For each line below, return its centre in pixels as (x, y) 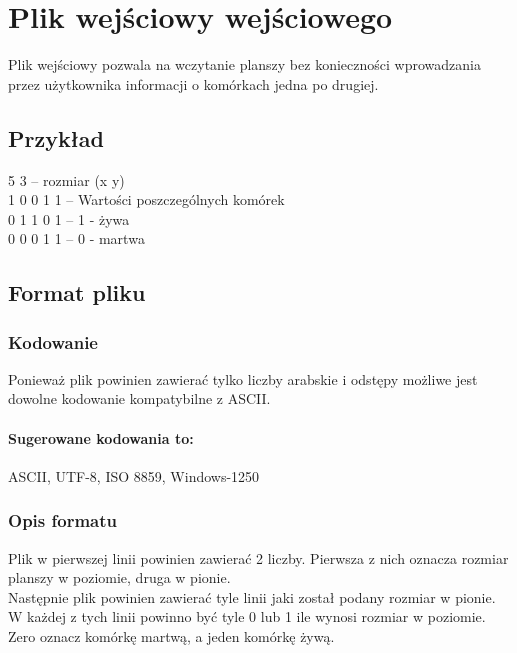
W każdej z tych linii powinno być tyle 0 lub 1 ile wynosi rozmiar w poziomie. (247, 616)
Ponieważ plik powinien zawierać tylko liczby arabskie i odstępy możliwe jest (243, 378)
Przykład (56, 137)
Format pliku (77, 292)
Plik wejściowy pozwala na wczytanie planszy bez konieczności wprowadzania (244, 64)
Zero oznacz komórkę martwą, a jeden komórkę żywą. (171, 636)
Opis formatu (62, 520)
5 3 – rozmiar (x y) (66, 179)
